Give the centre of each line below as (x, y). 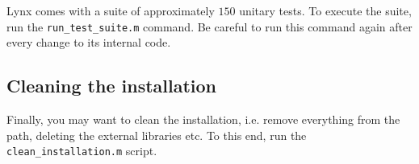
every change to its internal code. (89, 42)
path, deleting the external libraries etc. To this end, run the (157, 135)
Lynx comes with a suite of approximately (111, 10)
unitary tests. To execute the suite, (325, 10)
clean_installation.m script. (82, 151)
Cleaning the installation (112, 86)
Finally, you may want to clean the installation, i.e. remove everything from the (203, 119)
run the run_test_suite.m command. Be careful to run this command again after (209, 26)
